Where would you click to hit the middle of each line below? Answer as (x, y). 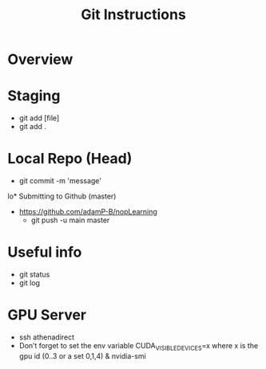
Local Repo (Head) (70, 159)
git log (30, 283)
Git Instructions (133, 15)
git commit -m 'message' (60, 181)
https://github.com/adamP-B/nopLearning (88, 212)
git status (34, 274)
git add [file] (39, 118)
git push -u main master (70, 220)
